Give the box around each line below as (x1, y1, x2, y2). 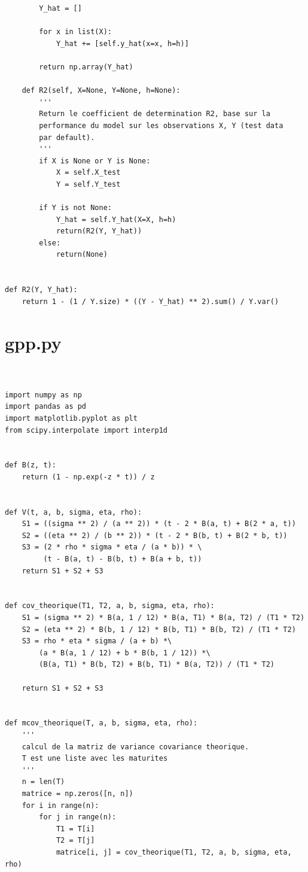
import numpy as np (5, 390, 82, 399)
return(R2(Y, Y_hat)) (56, 227, 142, 236)
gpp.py (5, 330, 62, 354)
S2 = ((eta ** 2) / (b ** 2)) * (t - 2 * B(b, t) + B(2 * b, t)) (22, 531, 288, 540)
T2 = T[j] (56, 836, 95, 845)
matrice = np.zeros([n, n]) (22, 789, 133, 798)
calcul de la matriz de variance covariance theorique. (22, 742, 249, 751)
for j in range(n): (39, 813, 117, 822)
